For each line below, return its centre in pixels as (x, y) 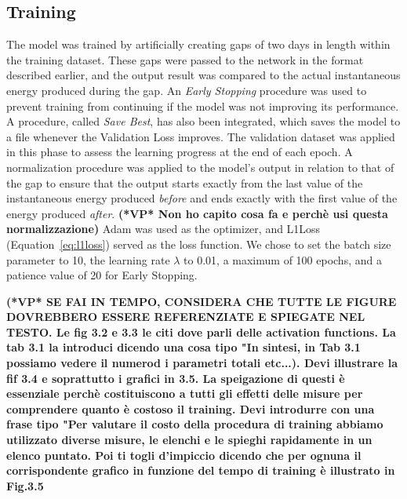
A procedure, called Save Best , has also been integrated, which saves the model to (203, 121)
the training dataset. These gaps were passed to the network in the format (185, 59)
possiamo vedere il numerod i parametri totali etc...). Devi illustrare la (202, 363)
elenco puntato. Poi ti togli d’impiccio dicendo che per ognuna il (184, 455)
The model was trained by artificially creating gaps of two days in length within (198, 44)
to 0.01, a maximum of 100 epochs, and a (283, 259)
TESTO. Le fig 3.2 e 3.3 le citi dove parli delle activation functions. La (201, 331)
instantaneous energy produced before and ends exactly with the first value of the (202, 198)
